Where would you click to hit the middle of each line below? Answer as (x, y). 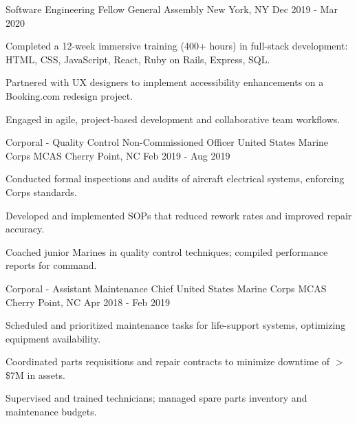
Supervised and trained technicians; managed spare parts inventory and (156, 398)
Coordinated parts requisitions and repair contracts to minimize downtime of (168, 361)
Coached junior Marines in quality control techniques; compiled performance (167, 251)
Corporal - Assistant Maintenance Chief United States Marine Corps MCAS (166, 288)
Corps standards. (41, 192)
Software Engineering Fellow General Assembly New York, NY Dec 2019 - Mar (172, 9)
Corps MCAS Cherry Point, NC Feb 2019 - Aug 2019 (118, 155)
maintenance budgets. (51, 412)
